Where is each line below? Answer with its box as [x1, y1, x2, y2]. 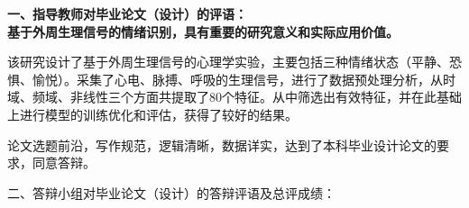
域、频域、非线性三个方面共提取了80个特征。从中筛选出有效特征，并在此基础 [7, 87, 462, 106]
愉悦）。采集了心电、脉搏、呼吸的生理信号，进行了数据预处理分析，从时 [32, 69, 455, 88]
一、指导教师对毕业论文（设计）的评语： [7, 5, 247, 23]
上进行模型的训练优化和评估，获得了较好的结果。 [7, 104, 298, 123]
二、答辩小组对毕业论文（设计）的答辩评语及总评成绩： [7, 183, 336, 202]
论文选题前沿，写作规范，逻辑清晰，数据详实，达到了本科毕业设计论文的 [7, 135, 437, 154]
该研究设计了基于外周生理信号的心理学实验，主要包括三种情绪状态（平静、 [7, 52, 449, 71]
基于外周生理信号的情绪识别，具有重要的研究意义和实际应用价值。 [7, 22, 399, 41]
